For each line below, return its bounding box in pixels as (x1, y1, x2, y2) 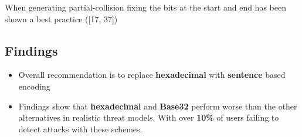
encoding (18, 80, 50, 92)
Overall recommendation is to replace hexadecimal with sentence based (18, 68, 286, 81)
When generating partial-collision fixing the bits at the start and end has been (5, 1, 286, 13)
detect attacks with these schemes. (18, 122, 142, 135)
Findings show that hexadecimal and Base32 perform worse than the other (18, 100, 297, 112)
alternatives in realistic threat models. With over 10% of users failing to (18, 111, 279, 124)
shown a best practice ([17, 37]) (5, 12, 118, 25)
